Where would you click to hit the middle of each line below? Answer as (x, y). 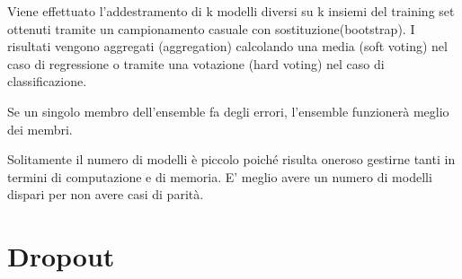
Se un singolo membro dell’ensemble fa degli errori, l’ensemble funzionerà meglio (228, 111)
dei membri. (40, 129)
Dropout (61, 256)
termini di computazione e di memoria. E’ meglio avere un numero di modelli (220, 176)
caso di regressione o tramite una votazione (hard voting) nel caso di (196, 63)
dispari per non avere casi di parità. (106, 194)
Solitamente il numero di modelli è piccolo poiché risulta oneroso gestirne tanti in (231, 159)
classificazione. (47, 81)
